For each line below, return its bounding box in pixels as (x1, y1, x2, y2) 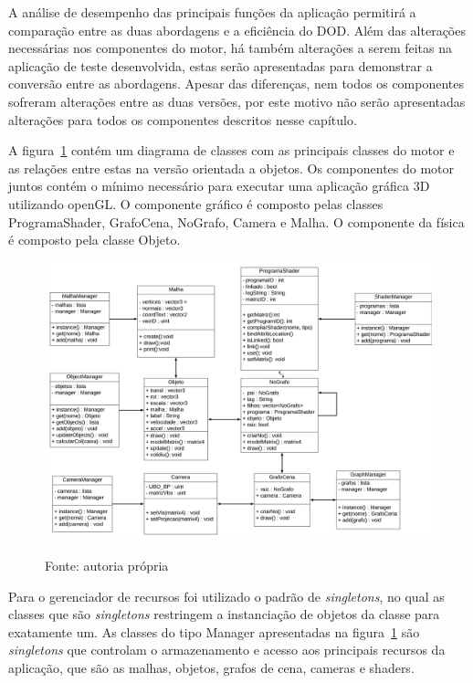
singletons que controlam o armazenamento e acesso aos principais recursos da (8, 640, 446, 659)
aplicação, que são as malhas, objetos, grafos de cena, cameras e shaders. (8, 658, 415, 678)
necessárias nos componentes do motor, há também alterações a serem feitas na (8, 38, 453, 58)
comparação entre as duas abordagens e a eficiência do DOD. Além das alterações (8, 20, 466, 39)
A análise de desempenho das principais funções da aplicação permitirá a (8, 3, 416, 21)
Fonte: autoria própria (45, 556, 169, 575)
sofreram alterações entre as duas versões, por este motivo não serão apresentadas (8, 91, 466, 110)
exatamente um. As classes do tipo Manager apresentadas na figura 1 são (8, 622, 420, 641)
